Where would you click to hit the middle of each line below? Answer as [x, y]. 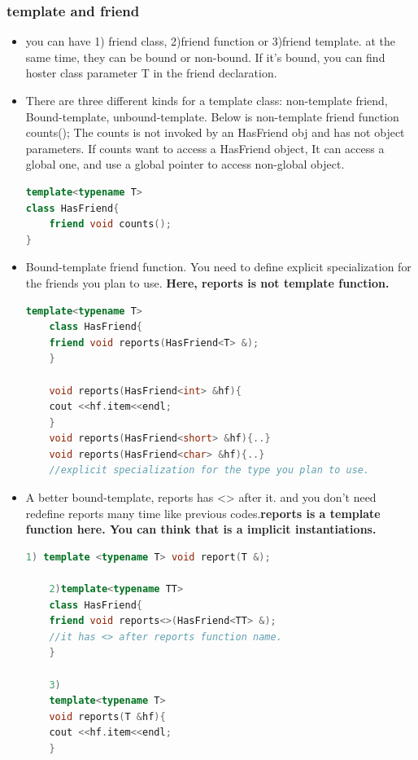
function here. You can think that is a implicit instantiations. [201, 529]
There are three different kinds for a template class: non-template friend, [207, 100]
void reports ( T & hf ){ [107, 716]
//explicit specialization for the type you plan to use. [209, 470]
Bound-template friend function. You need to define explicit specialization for [218, 267]
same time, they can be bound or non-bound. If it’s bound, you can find [205, 57]
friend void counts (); [110, 224]
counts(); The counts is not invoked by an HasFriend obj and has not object [215, 132]
